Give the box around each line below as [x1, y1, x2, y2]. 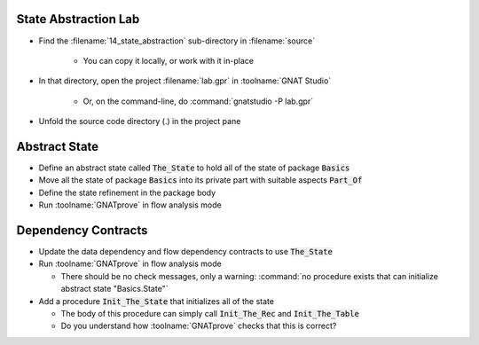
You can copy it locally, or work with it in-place [82, 55, 255, 66]
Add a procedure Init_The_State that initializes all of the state [38, 295, 275, 306]
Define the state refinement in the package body [38, 187, 216, 198]
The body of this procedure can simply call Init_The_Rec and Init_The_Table [60, 309, 359, 319]
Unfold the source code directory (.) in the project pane [38, 116, 241, 127]
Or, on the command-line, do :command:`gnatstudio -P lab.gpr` [82, 96, 314, 106]
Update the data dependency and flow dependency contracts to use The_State [38, 247, 333, 257]
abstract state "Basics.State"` [60, 284, 169, 294]
